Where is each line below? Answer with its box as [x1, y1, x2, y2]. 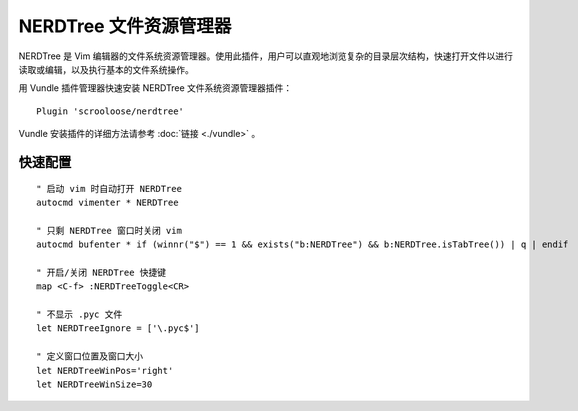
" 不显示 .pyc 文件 [36, 309, 123, 320]
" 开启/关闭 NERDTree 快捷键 [36, 266, 167, 278]
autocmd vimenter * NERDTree [36, 196, 179, 208]
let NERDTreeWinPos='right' [36, 365, 174, 376]
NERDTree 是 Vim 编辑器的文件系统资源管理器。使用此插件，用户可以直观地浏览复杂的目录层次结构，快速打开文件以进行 [18, 50, 514, 62]
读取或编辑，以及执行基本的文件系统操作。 [18, 63, 194, 75]
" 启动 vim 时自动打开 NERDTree [36, 183, 182, 194]
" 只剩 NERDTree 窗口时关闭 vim [36, 225, 182, 236]
